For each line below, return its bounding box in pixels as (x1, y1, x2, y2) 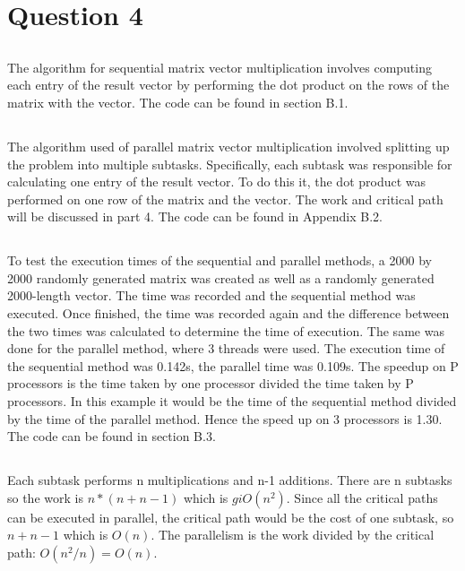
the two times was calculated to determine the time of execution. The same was (7, 321, 444, 340)
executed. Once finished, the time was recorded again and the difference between (7, 304, 450, 323)
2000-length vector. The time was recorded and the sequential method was (7, 286, 416, 305)
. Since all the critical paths (286, 488, 438, 506)
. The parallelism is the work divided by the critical (151, 525, 435, 544)
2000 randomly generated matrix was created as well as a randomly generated (7, 268, 435, 287)
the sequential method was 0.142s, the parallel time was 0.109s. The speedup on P (7, 356, 459, 375)
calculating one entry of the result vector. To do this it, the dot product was (7, 172, 426, 191)
